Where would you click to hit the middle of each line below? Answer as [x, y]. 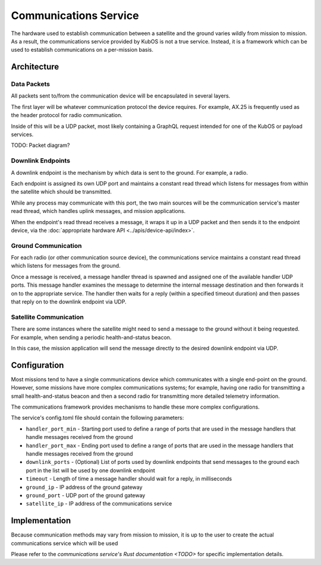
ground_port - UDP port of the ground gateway [86, 495]
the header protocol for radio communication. [67, 115]
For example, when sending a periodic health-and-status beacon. [91, 337]
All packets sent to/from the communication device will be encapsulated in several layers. [121, 96]
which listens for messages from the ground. [66, 266]
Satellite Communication [48, 317]
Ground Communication [46, 246]
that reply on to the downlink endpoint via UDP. [69, 302]
